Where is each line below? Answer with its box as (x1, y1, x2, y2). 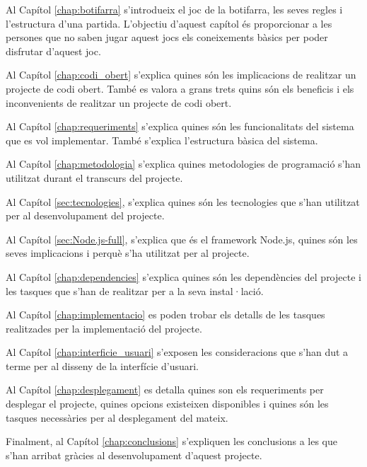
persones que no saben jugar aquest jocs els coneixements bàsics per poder (6, 30, 328, 45)
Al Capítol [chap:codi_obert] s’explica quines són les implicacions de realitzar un (6, 67, 356, 82)
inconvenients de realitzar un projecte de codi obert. (6, 95, 232, 110)
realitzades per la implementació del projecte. (6, 321, 202, 335)
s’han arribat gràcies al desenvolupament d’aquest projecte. (6, 447, 262, 462)
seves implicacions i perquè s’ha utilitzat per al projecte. (6, 246, 250, 260)
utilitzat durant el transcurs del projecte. (6, 170, 183, 185)
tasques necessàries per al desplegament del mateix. (6, 410, 228, 425)
